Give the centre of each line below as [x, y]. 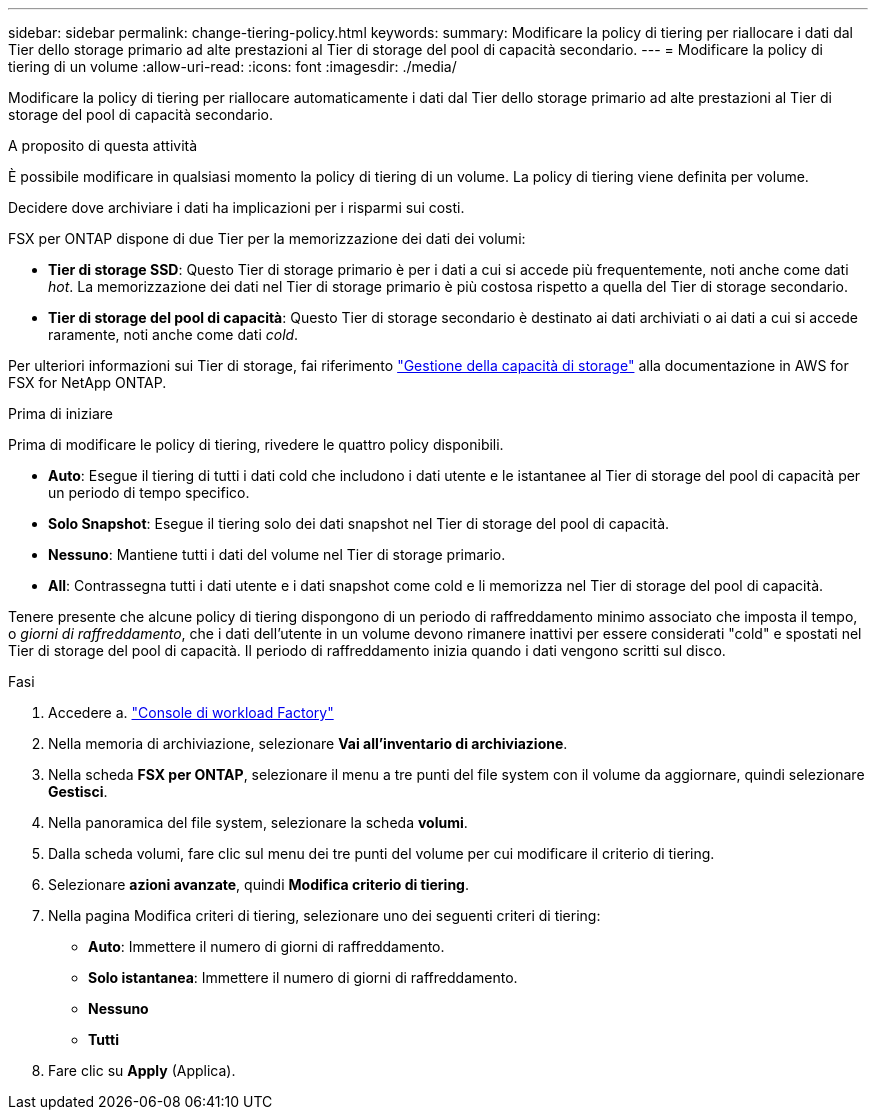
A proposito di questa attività [103, 145]
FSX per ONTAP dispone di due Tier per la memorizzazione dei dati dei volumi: [267, 238]
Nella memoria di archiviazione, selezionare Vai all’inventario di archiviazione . [308, 743]
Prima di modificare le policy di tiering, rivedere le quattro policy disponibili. [256, 444]
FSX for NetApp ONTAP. [87, 382]
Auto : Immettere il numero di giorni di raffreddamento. [266, 946]
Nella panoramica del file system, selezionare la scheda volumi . [258, 822]
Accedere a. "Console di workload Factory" [191, 712]
